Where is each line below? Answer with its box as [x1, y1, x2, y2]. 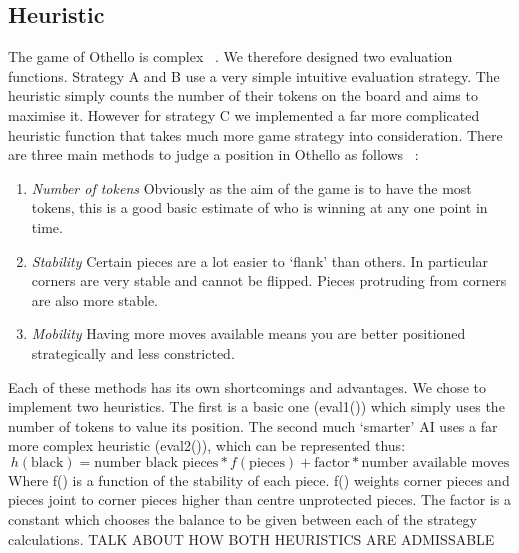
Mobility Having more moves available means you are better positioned [31, 323, 466, 344]
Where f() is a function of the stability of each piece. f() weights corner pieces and [8, 469, 510, 490]
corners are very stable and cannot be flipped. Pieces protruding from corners [31, 270, 507, 291]
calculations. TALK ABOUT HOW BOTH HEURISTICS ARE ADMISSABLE [8, 528, 495, 549]
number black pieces [94, 455, 219, 470]
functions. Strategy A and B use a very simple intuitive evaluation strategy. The [8, 65, 500, 86]
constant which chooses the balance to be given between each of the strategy [8, 509, 477, 530]
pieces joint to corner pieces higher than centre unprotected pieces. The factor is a [8, 489, 511, 510]
